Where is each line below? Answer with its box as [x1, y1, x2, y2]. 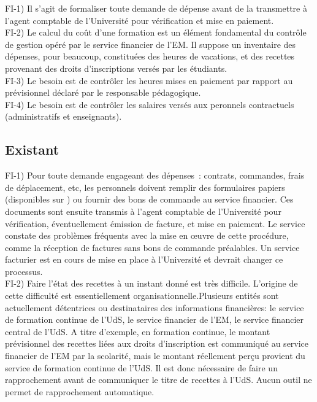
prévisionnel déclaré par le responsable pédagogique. [5, 86, 201, 99]
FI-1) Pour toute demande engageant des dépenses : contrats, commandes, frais [5, 169, 305, 182]
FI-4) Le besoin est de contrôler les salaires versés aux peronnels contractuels [5, 98, 294, 110]
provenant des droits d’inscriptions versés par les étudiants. [5, 61, 227, 74]
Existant [5, 140, 59, 159]
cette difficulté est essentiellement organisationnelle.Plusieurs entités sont [5, 289, 279, 302]
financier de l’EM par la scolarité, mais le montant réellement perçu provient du [5, 349, 305, 362]
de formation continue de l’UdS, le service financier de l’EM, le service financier [5, 313, 304, 326]
